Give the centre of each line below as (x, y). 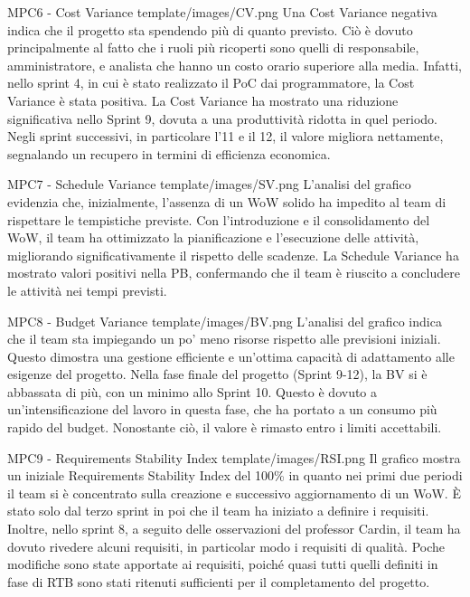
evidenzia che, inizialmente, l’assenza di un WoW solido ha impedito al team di (227, 201)
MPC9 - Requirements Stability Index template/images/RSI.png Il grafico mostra (234, 457)
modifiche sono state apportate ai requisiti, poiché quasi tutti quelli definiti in (223, 564)
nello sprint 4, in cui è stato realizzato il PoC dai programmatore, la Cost (211, 83)
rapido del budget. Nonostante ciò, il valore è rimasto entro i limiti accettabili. (225, 427)
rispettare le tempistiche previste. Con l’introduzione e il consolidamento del (219, 219)
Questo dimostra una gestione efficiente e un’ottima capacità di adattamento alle (231, 356)
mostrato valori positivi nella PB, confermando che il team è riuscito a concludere (234, 273)
